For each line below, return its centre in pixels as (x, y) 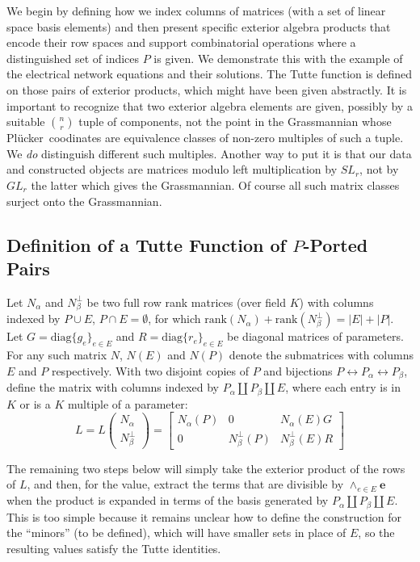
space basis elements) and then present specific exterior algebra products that (199, 26)
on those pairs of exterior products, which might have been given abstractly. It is (207, 89)
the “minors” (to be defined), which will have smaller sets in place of (176, 533)
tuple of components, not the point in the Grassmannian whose (235, 122)
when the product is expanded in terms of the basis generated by (168, 500)
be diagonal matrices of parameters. (315, 336)
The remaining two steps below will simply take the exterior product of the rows (206, 468)
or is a (35, 403)
